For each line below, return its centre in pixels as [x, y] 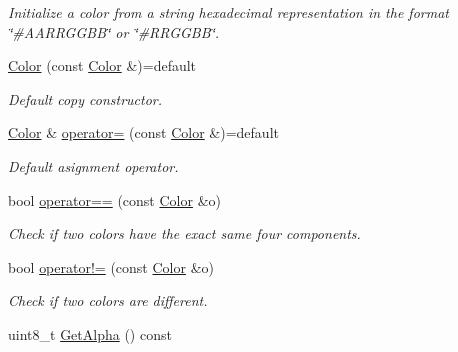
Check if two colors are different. [108, 300]
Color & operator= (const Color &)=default [143, 132]
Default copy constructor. [85, 98]
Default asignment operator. [93, 165]
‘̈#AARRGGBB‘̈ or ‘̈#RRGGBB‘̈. [114, 31]
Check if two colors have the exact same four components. [184, 233]
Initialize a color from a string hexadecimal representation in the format [228, 12]
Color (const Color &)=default [102, 65]
